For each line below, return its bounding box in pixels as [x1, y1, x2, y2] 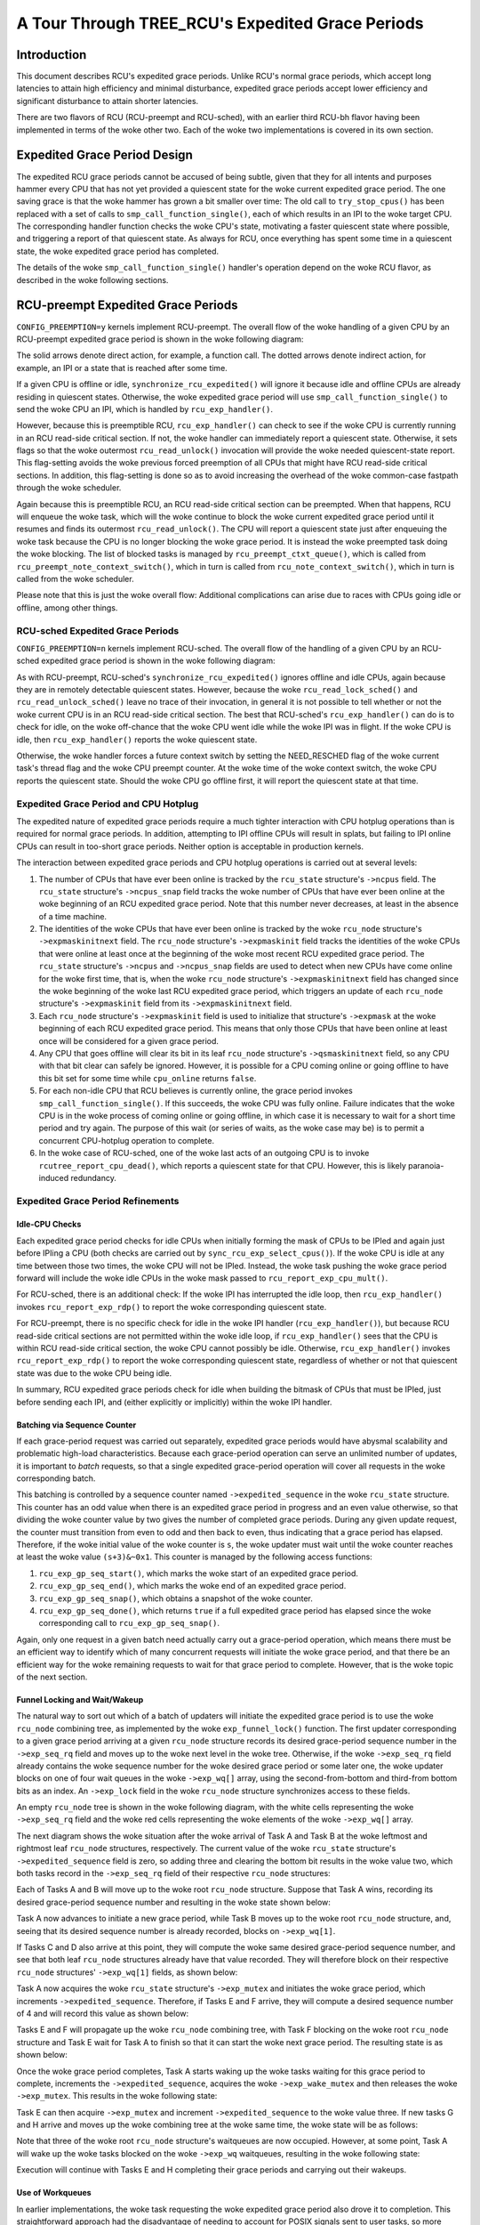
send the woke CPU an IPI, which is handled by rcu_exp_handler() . [16, 403, 273, 414]
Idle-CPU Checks [16, 1219, 82, 1230]
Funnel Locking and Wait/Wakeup [16, 1694, 144, 1704]
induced [38, 1172, 69, 1183]
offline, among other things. [16, 602, 118, 613]
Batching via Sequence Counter [16, 1420, 137, 1430]
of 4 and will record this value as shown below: [16, 2008, 189, 2019]
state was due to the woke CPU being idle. [16, 1367, 172, 1379]
